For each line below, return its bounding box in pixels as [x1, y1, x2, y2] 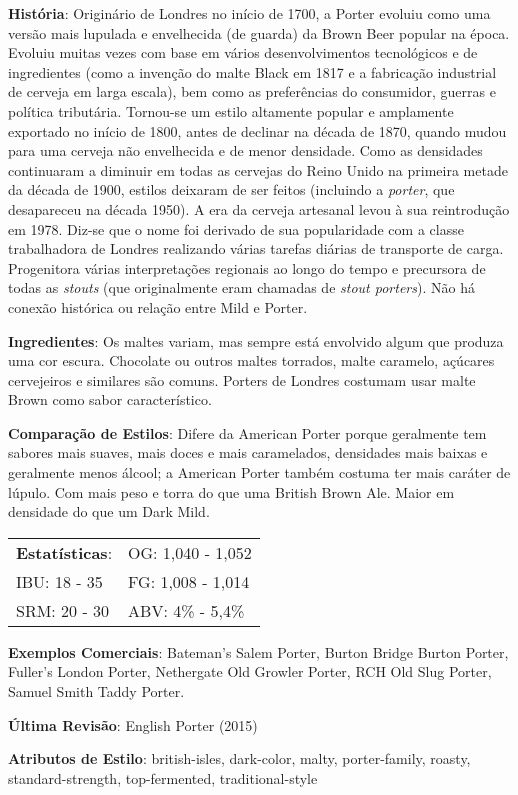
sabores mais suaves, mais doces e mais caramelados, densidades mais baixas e [8, 442, 488, 463]
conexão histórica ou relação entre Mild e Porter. [8, 296, 308, 317]
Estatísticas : [16, 540, 113, 564]
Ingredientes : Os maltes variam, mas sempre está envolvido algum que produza [8, 330, 504, 351]
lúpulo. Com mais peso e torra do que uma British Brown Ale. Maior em [8, 481, 455, 502]
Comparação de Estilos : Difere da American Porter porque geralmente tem [8, 422, 487, 443]
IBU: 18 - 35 [16, 569, 103, 593]
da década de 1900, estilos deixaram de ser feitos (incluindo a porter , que [8, 179, 455, 200]
